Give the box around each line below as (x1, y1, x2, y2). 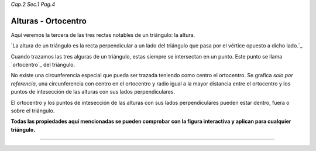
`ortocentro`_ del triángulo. (11, 61, 75, 68)
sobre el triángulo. (11, 107, 55, 114)
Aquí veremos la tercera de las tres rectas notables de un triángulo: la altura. (11, 31, 195, 38)
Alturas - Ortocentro (11, 16, 87, 26)
